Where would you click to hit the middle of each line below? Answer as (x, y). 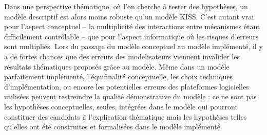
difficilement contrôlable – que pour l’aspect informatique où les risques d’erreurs (131, 36)
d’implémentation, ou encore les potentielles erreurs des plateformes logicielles (127, 86)
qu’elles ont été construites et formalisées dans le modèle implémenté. (113, 127)
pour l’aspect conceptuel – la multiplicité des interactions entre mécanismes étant (132, 26)
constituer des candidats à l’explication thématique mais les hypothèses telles (126, 116)
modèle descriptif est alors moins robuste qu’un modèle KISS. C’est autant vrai (129, 16)
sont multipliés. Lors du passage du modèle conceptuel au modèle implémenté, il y (133, 46)
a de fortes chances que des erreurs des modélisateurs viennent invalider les (122, 56)
